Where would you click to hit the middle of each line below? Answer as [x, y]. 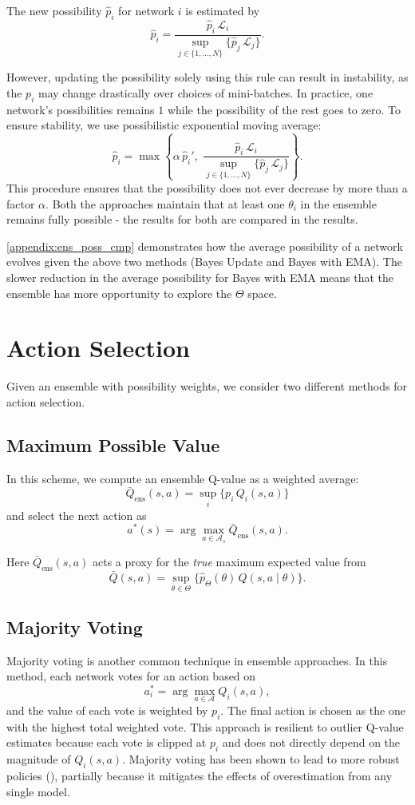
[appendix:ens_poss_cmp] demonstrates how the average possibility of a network [205, 246]
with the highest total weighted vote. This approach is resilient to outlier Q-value [205, 726]
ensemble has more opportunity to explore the [119, 293]
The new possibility [54, 10]
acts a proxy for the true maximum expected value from [229, 562]
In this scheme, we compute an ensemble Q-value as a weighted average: [183, 478]
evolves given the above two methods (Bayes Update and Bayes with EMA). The [204, 262]
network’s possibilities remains [81, 109]
